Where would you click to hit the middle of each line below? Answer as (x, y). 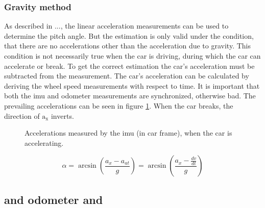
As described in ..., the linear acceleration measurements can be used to (116, 26)
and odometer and (54, 199)
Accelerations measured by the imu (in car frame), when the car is (128, 133)
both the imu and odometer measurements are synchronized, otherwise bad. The (130, 96)
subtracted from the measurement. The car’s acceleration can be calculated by (127, 76)
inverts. (62, 115)
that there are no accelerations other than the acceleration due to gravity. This (127, 46)
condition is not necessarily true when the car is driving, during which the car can (132, 56)
